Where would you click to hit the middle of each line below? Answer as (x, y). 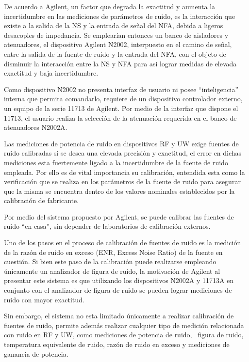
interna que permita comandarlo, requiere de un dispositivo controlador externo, (123, 99)
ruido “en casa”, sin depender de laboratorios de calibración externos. (107, 226)
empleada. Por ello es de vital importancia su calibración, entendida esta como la (124, 172)
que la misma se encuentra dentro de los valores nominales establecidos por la (119, 191)
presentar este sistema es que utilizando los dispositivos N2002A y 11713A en (119, 280)
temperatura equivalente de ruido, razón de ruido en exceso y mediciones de (117, 344)
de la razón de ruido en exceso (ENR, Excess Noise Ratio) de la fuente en (113, 252)
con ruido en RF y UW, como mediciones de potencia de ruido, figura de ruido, (124, 335)
